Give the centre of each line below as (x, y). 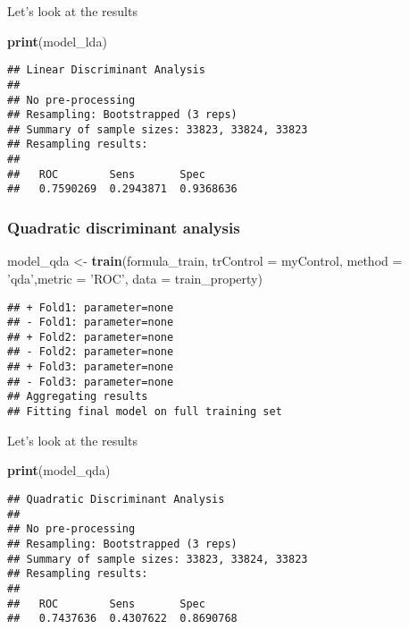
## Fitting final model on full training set (145, 412)
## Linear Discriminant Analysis (106, 70)
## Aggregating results (78, 397)
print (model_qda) (59, 470)
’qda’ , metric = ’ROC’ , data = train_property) (135, 278)
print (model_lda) (57, 41)
